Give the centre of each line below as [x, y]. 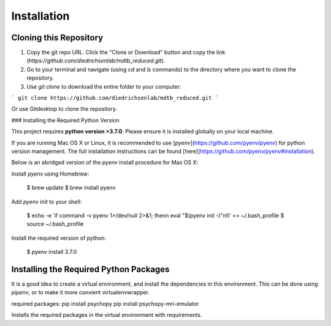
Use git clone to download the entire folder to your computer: [104, 86]
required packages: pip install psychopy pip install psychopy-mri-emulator [105, 303]
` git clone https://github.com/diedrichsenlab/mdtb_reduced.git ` [115, 98]
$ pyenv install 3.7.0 [51, 252]
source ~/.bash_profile [55, 224]
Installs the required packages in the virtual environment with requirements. [107, 315]
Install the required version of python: [59, 238]
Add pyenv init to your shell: [47, 201]
